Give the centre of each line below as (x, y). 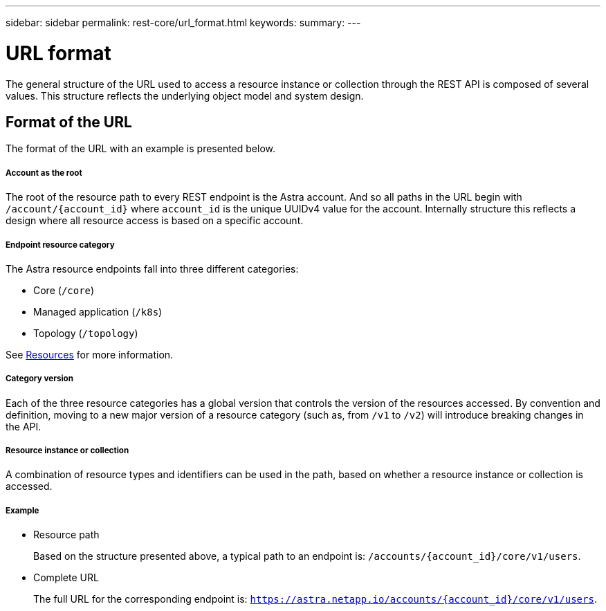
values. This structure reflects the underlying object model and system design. (185, 95)
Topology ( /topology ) (86, 333)
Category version (39, 379)
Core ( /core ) (64, 290)
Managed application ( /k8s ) (98, 311)
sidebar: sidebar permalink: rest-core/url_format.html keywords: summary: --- (183, 22)
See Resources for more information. (90, 354)
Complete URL (66, 578)
